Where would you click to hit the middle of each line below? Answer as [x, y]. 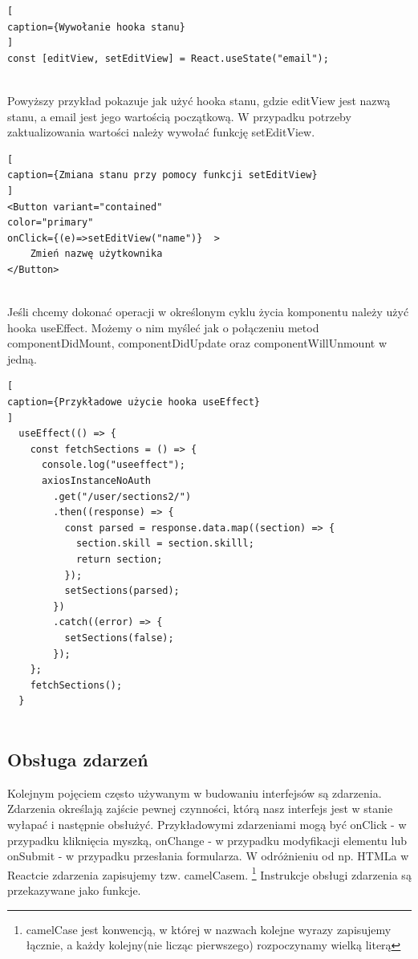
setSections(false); [119, 638]
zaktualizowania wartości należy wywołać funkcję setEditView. [161, 132]
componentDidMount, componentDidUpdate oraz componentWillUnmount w [197, 343]
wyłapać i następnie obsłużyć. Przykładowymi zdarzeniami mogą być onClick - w [207, 824]
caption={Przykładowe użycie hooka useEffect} [134, 402]
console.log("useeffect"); [113, 465]
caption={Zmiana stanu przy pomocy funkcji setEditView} [162, 175]
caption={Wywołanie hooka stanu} [96, 27]
